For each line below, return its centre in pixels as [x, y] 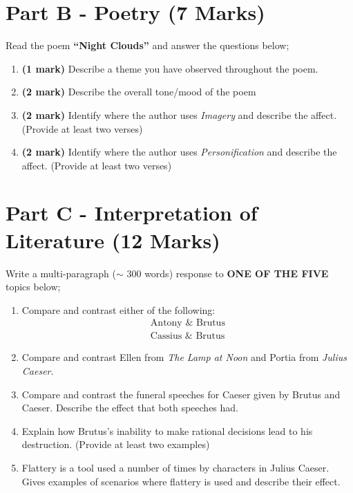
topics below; [33, 287]
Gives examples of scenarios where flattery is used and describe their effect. [181, 481]
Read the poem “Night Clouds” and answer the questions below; [147, 45]
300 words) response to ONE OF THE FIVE [228, 273]
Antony [166, 323]
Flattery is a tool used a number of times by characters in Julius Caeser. [175, 467]
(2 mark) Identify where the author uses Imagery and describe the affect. [179, 114]
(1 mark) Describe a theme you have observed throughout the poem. [170, 68]
